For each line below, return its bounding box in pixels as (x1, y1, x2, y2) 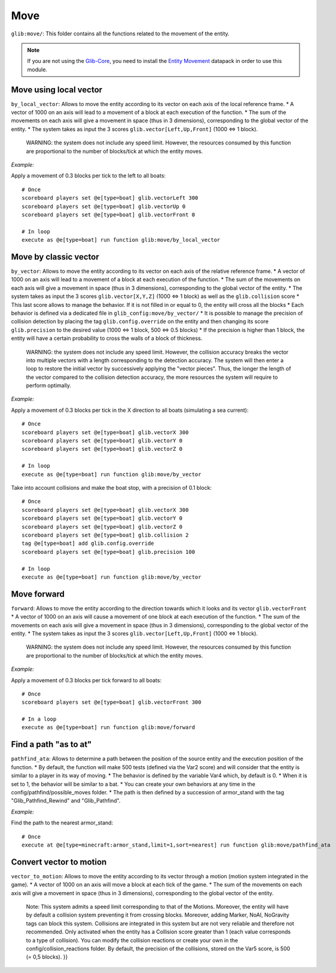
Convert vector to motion (11, 857, 107, 867)
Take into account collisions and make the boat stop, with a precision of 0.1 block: (11, 484, 212, 491)
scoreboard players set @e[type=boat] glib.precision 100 (22, 549, 196, 555)
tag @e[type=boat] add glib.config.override (22, 540, 155, 547)
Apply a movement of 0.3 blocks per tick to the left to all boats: (11, 172, 166, 179)
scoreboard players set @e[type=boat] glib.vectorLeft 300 (22, 195, 198, 201)
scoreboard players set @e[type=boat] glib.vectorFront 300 (22, 699, 201, 706)
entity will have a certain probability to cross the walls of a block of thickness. (11, 335, 203, 342)
